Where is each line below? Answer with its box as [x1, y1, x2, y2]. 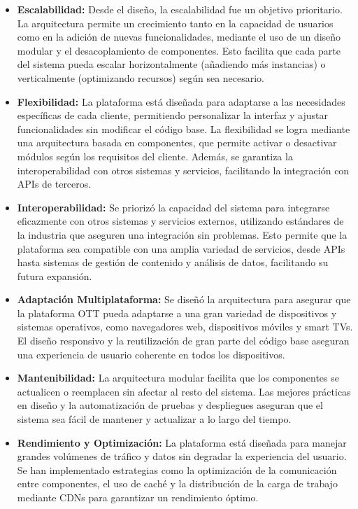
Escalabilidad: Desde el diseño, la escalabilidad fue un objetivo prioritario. [17, 2, 343, 16]
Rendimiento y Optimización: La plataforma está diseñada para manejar [17, 435, 347, 449]
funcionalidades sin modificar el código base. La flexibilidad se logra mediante [17, 121, 350, 136]
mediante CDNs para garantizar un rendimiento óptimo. [17, 490, 259, 504]
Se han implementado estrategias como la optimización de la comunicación [17, 462, 337, 477]
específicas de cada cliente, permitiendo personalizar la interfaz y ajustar [17, 108, 329, 123]
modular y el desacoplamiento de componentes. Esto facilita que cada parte [17, 43, 341, 57]
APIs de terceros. [17, 176, 92, 191]
